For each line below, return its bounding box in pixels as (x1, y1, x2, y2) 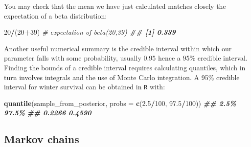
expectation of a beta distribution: (4, 10, 107, 21)
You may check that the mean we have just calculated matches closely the (4, 1, 226, 11)
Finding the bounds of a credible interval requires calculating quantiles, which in (4, 62, 246, 72)
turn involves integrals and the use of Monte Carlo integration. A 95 (4, 72, 208, 82)
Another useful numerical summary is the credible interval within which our (4, 43, 232, 53)
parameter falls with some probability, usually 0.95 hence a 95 (4, 53, 190, 63)
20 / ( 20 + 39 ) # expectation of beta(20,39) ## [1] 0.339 (4, 27, 176, 37)
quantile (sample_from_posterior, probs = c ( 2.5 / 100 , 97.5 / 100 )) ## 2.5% (4, 98, 236, 108)
